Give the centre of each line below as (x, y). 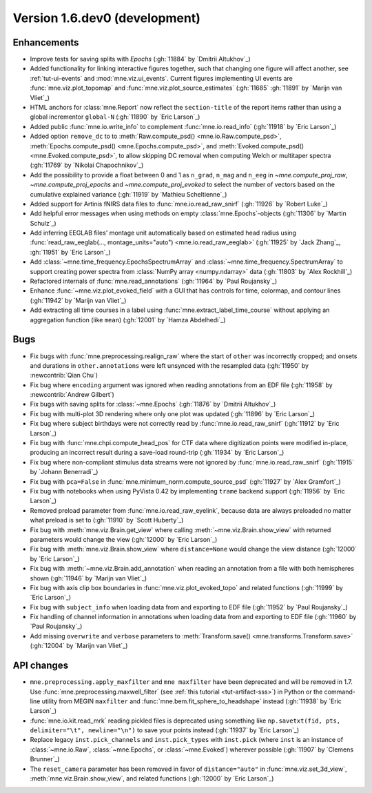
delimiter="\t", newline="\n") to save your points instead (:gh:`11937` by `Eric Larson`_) (165, 730)
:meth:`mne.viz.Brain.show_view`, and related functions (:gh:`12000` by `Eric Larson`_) (152, 779)
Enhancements (46, 42)
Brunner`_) (45, 759)
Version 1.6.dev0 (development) (107, 18)
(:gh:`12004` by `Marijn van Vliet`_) (79, 646)
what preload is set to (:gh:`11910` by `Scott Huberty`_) (107, 520)
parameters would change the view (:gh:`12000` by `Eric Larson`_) (124, 539)
